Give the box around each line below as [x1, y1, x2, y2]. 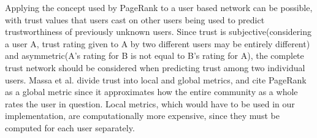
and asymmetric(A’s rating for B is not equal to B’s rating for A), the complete [5, 49, 304, 62]
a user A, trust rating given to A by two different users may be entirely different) [5, 37, 310, 50]
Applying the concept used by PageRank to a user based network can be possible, [5, 1, 313, 13]
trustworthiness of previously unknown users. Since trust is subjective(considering [5, 25, 311, 38]
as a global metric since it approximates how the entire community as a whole [5, 85, 298, 98]
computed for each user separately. [5, 121, 135, 134]
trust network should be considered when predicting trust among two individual [5, 61, 305, 74]
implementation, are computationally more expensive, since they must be [5, 109, 280, 122]
